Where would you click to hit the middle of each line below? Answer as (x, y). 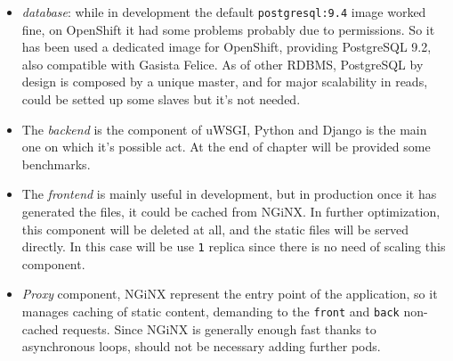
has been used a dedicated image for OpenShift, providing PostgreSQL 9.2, (226, 47)
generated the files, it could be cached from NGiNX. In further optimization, (231, 211)
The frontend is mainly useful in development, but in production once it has (229, 194)
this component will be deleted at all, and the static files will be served (215, 229)
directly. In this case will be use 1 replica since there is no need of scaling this (234, 246)
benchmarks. (56, 164)
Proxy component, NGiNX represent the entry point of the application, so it (230, 294)
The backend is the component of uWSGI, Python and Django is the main (224, 129)
